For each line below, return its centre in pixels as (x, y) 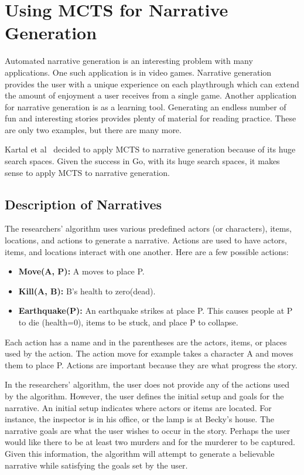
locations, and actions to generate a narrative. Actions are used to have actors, (146, 240)
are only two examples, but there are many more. (93, 129)
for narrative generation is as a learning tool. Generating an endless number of (146, 106)
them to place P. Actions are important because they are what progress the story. (151, 364)
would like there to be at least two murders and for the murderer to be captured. (150, 442)
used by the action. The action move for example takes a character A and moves (149, 353)
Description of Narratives (83, 204)
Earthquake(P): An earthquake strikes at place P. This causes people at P (156, 311)
